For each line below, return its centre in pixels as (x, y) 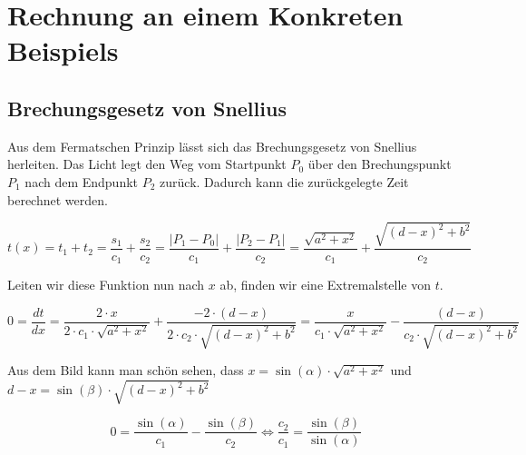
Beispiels (63, 50)
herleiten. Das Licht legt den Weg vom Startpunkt (147, 164)
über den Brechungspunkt (380, 164)
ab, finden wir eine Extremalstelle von (326, 285)
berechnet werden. (58, 199)
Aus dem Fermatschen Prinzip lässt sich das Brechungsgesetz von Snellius (212, 146)
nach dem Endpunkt (82, 181)
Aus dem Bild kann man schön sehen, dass (126, 370)
